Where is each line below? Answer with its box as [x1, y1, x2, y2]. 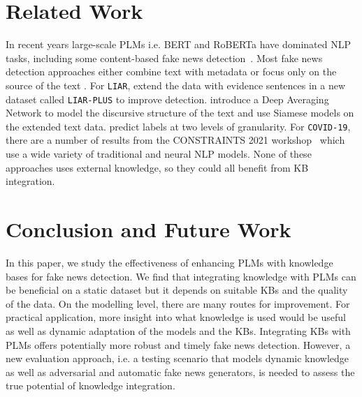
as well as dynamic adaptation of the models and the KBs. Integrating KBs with [6, 323, 351, 338]
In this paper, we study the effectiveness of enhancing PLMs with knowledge [6, 255, 333, 269]
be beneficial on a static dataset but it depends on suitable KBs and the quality [6, 283, 348, 297]
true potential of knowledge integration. [6, 378, 175, 393]
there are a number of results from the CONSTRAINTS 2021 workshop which [6, 133, 345, 147]
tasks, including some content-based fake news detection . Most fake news [6, 50, 323, 65]
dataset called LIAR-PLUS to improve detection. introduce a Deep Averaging [6, 91, 329, 106]
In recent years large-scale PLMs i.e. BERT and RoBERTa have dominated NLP [6, 37, 352, 52]
